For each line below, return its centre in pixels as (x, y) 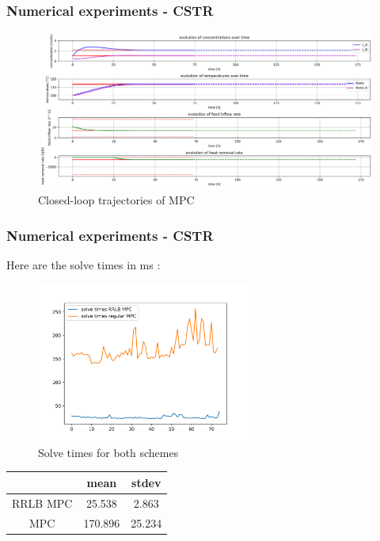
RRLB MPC (42, 503)
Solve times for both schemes (108, 452)
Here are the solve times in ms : (84, 265)
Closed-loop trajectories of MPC (116, 200)
